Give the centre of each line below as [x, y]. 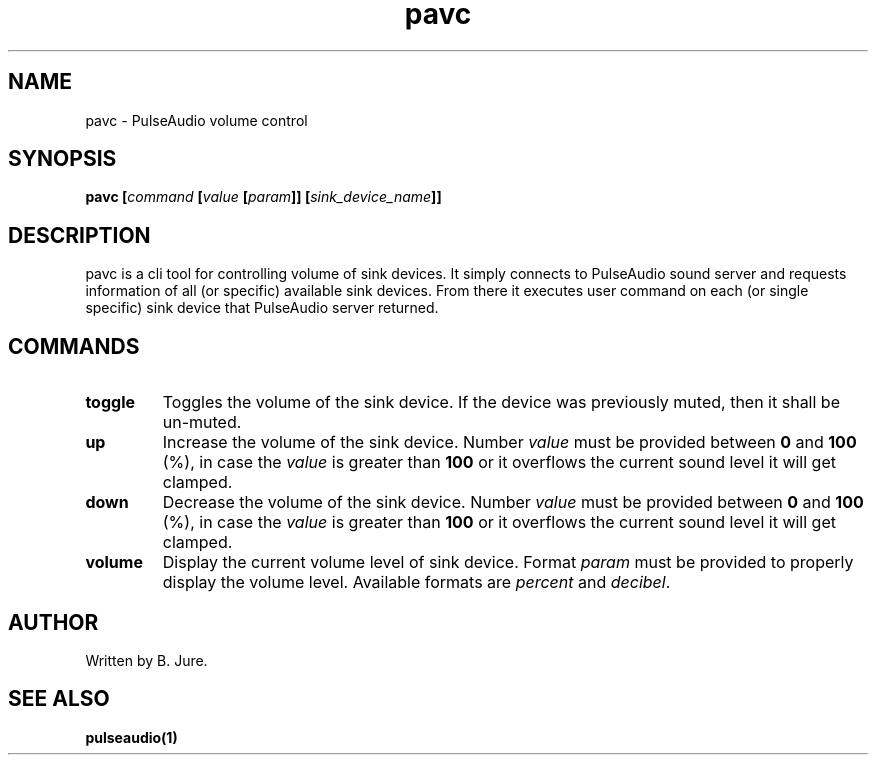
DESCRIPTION [79, 235]
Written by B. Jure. [146, 660]
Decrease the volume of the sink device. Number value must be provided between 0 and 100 [513, 502]
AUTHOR [53, 622]
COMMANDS [74, 346]
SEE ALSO [59, 699]
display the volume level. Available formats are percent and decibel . [416, 582]
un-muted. [202, 422]
